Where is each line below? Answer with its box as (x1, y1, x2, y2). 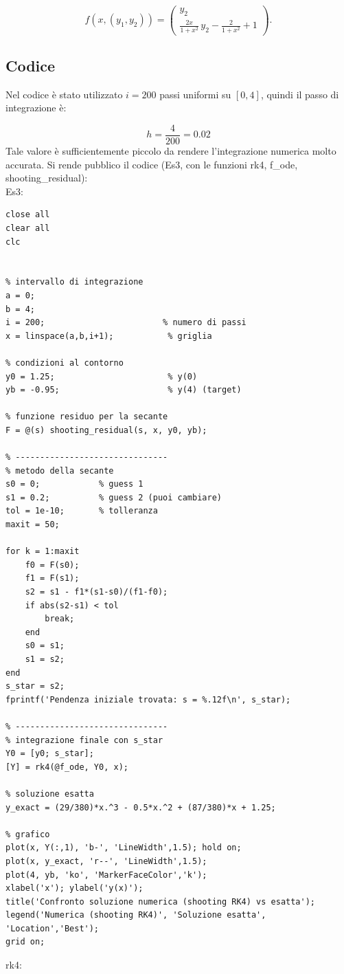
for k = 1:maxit (5, 546, 80, 557)
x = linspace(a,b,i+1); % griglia (5, 331, 212, 341)
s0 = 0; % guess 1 (5, 479, 144, 489)
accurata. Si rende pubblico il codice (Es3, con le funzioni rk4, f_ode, (5, 157, 298, 171)
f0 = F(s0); (25, 560, 80, 570)
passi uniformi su (159, 87, 231, 101)
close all (5, 210, 50, 220)
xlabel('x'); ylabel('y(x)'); (5, 883, 144, 894)
